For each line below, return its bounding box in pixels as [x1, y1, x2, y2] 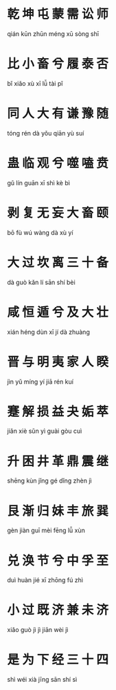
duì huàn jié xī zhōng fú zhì [7, 576, 84, 584]
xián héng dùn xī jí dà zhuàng [7, 328, 91, 336]
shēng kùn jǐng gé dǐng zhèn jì [7, 476, 92, 485]
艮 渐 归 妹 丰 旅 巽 [7, 503, 108, 519]
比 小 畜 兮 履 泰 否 [7, 56, 108, 72]
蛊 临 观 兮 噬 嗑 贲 [7, 156, 108, 171]
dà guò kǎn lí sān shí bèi [7, 278, 76, 286]
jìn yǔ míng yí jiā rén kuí [7, 377, 74, 386]
